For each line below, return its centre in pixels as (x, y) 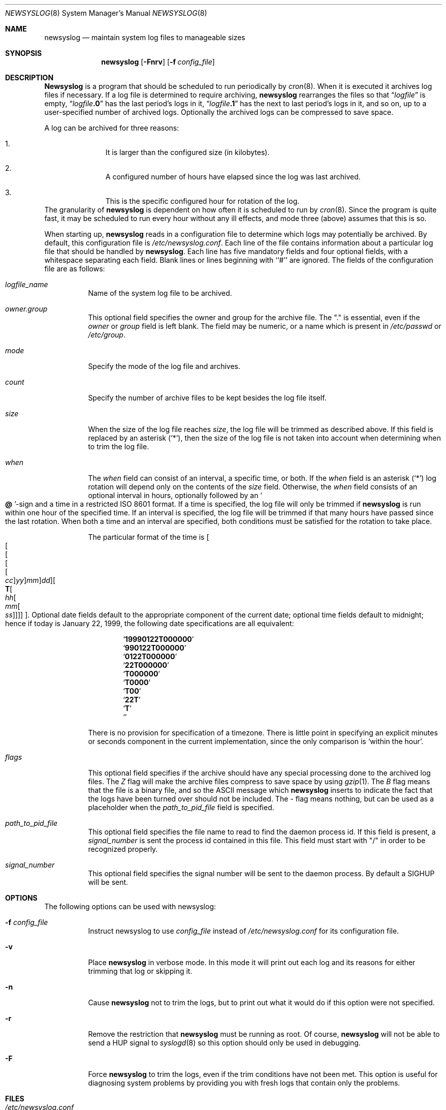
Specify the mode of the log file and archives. (164, 366)
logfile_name (27, 284)
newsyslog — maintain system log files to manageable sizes (145, 37)
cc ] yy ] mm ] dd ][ (30, 580)
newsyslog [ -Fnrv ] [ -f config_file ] (158, 62)
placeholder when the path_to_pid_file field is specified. (181, 807)
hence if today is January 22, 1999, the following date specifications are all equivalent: (150, 623)
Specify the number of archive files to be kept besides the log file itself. (207, 398)
